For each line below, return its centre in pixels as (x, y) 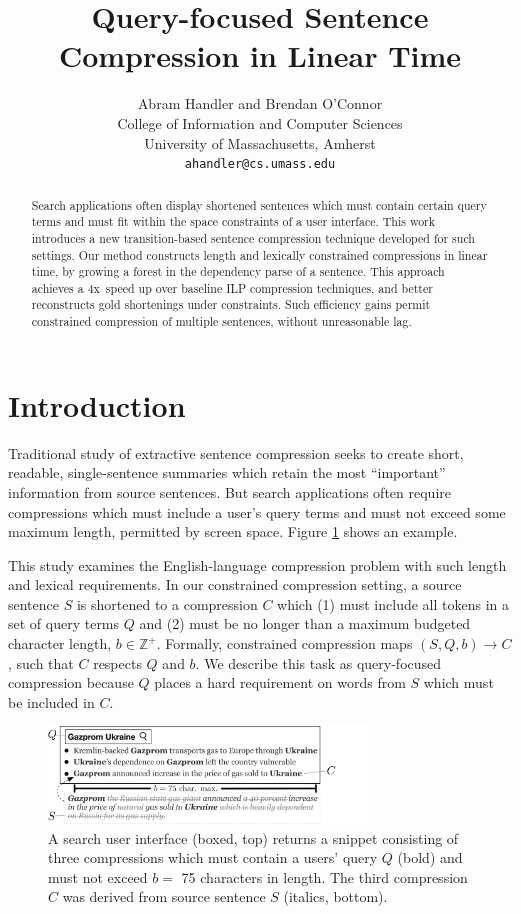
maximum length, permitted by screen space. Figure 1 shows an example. (233, 531)
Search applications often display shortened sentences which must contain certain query (259, 204)
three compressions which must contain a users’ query (213, 857)
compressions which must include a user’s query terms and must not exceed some (257, 511)
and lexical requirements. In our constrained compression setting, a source (235, 584)
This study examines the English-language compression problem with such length (257, 564)
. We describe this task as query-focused (318, 662)
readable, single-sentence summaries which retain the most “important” (227, 472)
